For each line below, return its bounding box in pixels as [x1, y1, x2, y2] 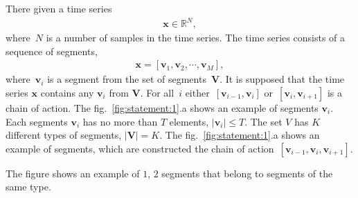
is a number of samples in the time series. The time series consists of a [46, 30, 346, 45]
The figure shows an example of [6, 166, 140, 180]
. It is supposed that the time [220, 72, 345, 86]
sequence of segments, [6, 43, 98, 58]
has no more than [82, 114, 158, 128]
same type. [6, 179, 51, 194]
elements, [169, 114, 209, 128]
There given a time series [6, 1, 112, 15]
